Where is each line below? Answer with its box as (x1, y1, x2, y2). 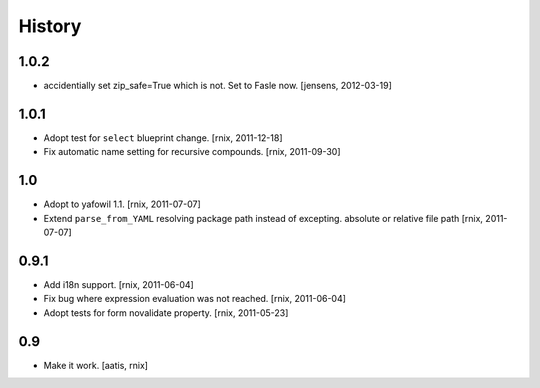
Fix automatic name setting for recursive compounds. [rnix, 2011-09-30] (43, 146, 341, 158)
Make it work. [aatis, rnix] (43, 359, 149, 371)
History (18, 15, 82, 37)
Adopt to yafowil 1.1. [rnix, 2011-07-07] (43, 198, 202, 210)
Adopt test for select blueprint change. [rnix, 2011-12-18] (43, 131, 284, 144)
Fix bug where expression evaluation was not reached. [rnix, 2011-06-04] (43, 293, 347, 305)
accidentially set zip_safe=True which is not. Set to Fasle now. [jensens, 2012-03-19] (43, 80, 392, 92)
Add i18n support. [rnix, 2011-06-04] (43, 278, 194, 290)
